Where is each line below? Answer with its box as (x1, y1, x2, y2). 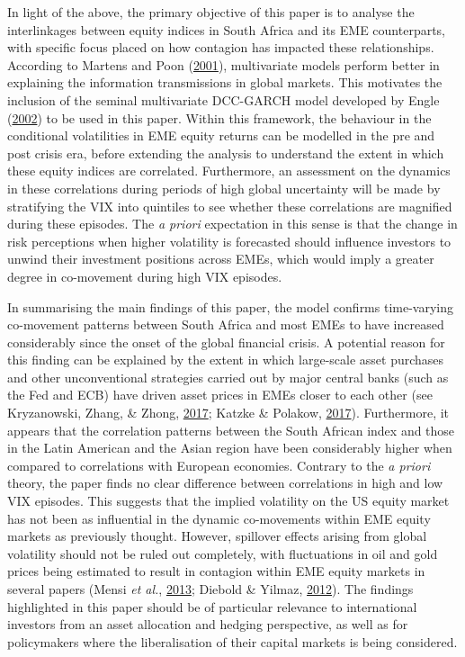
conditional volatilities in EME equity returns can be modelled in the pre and (7, 126, 435, 145)
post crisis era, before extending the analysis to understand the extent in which (7, 143, 444, 162)
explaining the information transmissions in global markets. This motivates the (7, 73, 443, 92)
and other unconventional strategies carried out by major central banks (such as (7, 367, 449, 386)
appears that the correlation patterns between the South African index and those (7, 420, 455, 439)
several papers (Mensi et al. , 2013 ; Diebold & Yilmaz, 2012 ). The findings (7, 580, 414, 598)
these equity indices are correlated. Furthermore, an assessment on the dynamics (7, 161, 451, 180)
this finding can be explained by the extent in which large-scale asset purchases (7, 350, 444, 369)
